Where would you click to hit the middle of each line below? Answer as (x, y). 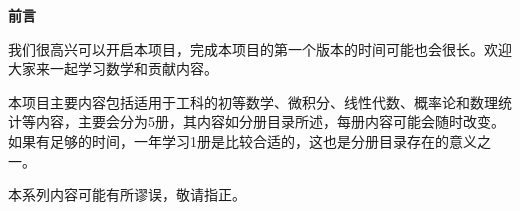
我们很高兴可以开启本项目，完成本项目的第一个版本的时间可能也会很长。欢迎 (260, 48)
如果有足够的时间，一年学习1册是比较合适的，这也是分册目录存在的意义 (242, 140)
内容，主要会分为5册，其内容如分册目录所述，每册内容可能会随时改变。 (270, 121)
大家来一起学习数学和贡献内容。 (113, 68)
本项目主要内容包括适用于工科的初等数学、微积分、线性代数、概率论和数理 (253, 101)
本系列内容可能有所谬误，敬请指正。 (127, 194)
